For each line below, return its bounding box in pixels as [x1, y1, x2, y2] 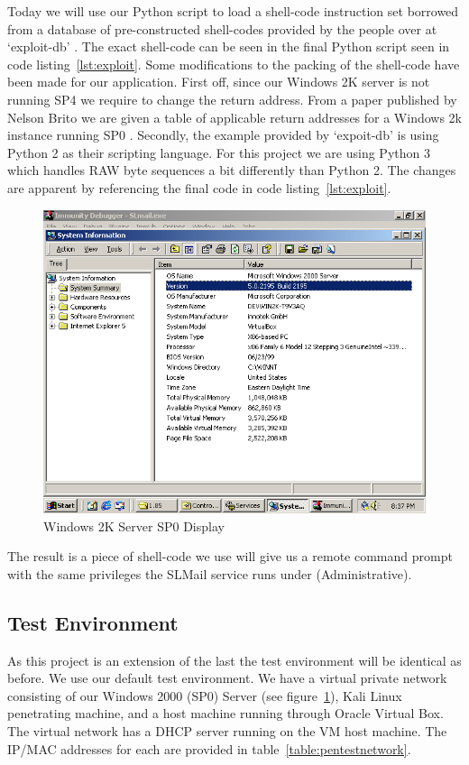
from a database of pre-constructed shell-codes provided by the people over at [7, 19, 437, 38]
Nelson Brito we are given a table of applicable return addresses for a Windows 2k [7, 107, 463, 126]
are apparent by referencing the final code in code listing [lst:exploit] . [7, 178, 391, 197]
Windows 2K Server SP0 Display [43, 516, 225, 535]
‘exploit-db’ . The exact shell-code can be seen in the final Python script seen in [7, 37, 450, 56]
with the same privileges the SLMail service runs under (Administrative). [7, 564, 412, 583]
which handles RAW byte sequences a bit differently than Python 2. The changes [7, 161, 456, 180]
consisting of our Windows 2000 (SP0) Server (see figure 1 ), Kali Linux [7, 686, 402, 705]
